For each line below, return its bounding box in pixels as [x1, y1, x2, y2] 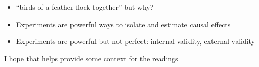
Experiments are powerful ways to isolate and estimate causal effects [16, 18, 231, 29]
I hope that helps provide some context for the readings [4, 53, 178, 63]
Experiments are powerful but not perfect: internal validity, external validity [16, 36, 255, 47]
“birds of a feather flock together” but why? [16, 2, 154, 12]
